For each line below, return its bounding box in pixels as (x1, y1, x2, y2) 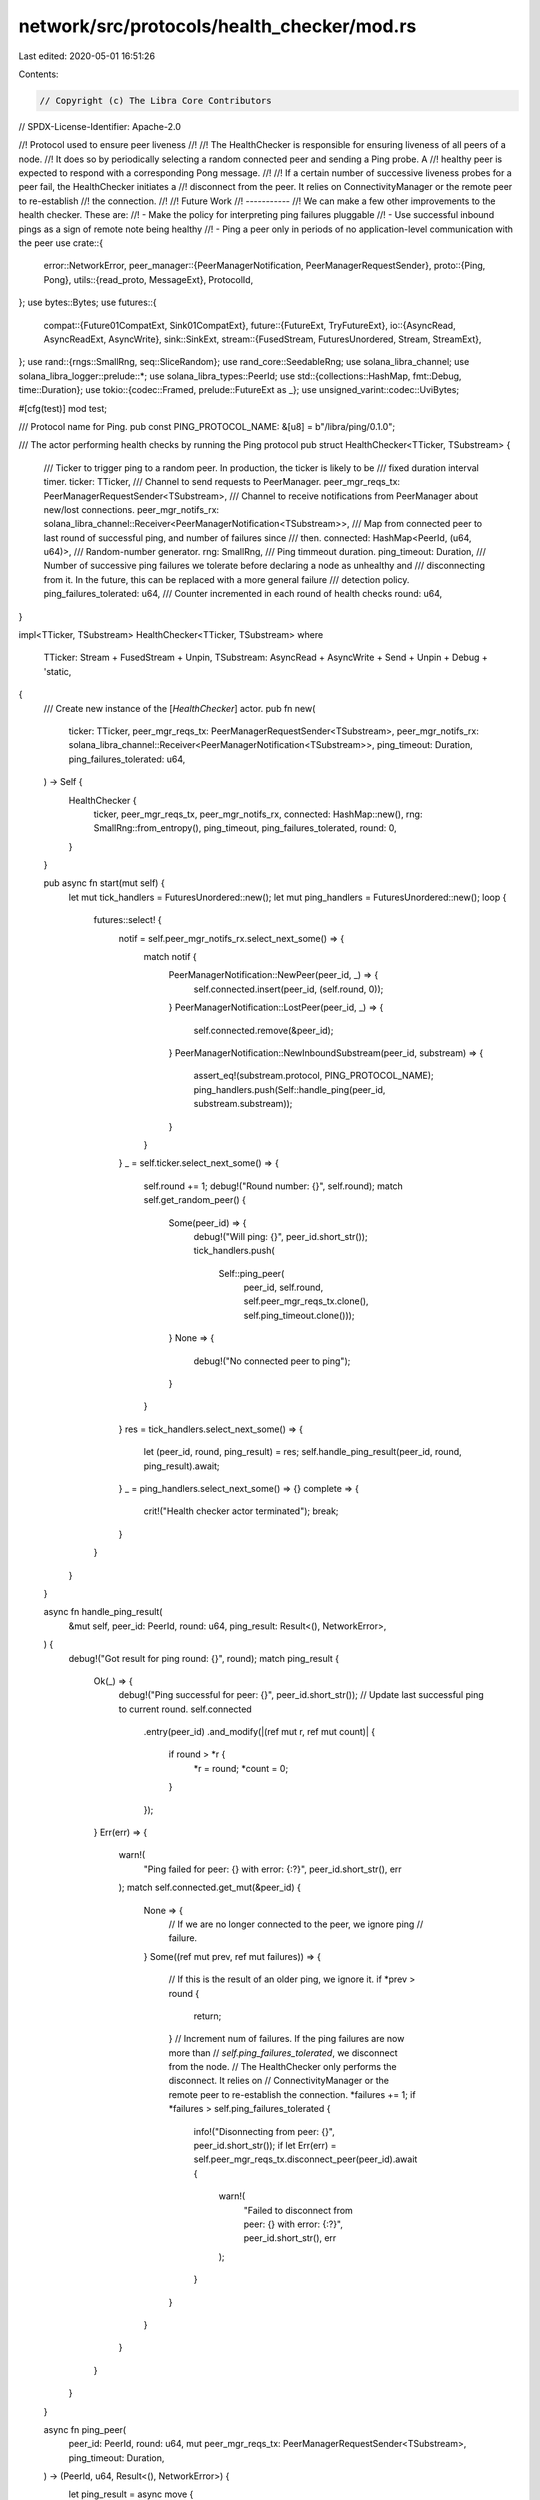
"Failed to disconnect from (243, 2204, 354, 2216)
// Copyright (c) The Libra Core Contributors (39, 95, 272, 106)
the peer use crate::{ (18, 237, 104, 249)
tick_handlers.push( (193, 1245, 275, 1257)
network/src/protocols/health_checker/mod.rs (18, 15, 417, 37)
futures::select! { (93, 914, 162, 926)
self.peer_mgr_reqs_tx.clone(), (243, 1295, 369, 1307)
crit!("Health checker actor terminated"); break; (143, 1505, 339, 1517)
